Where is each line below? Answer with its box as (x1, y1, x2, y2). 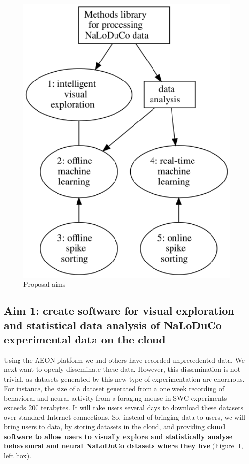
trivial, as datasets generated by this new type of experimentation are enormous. (4, 374, 245, 384)
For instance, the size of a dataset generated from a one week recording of (4, 383, 225, 393)
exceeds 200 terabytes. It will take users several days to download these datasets (4, 402, 244, 412)
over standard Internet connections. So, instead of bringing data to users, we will (4, 412, 245, 422)
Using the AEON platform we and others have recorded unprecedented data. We (4, 354, 245, 364)
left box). (4, 450, 32, 460)
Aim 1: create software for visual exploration (4, 303, 234, 318)
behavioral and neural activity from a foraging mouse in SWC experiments (4, 393, 227, 403)
